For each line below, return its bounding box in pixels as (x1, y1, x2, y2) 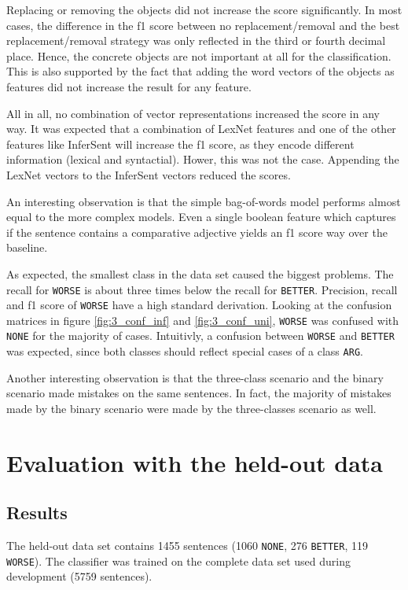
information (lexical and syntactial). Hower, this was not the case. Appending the (6, 151, 399, 168)
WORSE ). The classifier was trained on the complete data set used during (6, 552, 351, 569)
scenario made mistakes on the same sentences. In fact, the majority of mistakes (6, 385, 391, 401)
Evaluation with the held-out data (6, 446, 384, 478)
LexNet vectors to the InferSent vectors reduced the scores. (6, 166, 291, 183)
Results (6, 500, 68, 525)
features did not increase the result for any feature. (6, 78, 252, 94)
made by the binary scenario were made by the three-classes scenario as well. (6, 400, 377, 416)
